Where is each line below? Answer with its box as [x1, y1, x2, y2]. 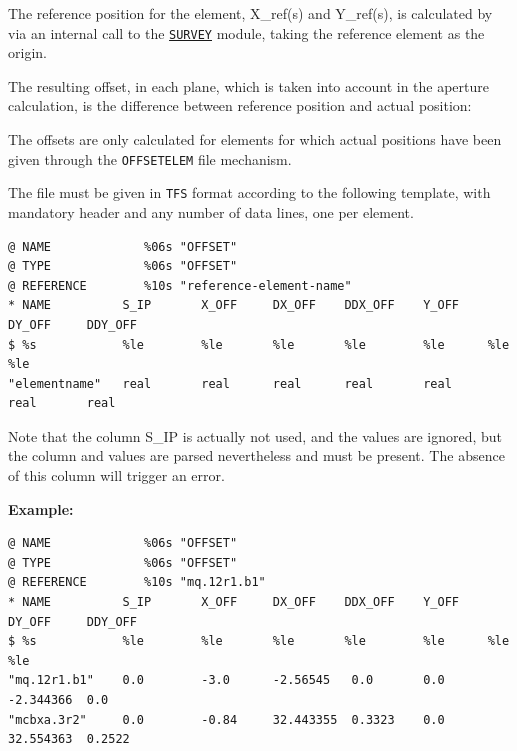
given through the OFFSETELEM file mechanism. [8, 148, 292, 169]
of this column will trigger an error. [8, 465, 225, 486]
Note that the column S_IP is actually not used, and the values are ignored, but [8, 425, 503, 446]
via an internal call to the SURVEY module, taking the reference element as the [8, 22, 485, 43]
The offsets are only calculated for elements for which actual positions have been [8, 129, 502, 150]
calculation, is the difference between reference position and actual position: [8, 95, 472, 116]
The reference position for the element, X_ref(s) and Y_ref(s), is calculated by [8, 3, 493, 23]
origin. [8, 42, 47, 63]
